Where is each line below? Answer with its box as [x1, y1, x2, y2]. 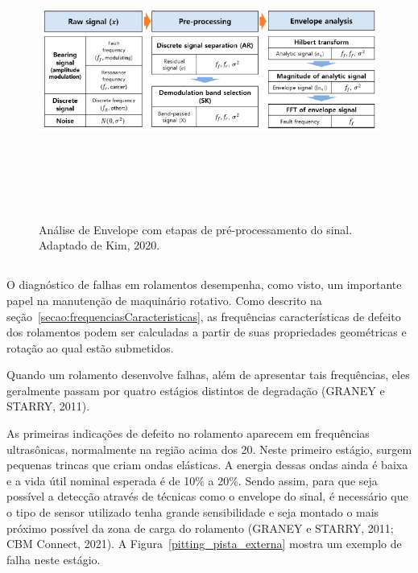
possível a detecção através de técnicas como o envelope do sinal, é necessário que [6, 488, 408, 505]
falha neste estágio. [6, 550, 101, 567]
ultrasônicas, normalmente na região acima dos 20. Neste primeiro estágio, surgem [6, 440, 412, 457]
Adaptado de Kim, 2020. [39, 237, 160, 254]
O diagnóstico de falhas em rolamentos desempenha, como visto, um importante [6, 276, 402, 293]
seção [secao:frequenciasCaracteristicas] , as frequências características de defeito [6, 307, 401, 324]
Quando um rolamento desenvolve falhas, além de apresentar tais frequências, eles [6, 366, 410, 383]
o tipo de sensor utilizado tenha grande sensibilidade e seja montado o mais [6, 504, 379, 521]
